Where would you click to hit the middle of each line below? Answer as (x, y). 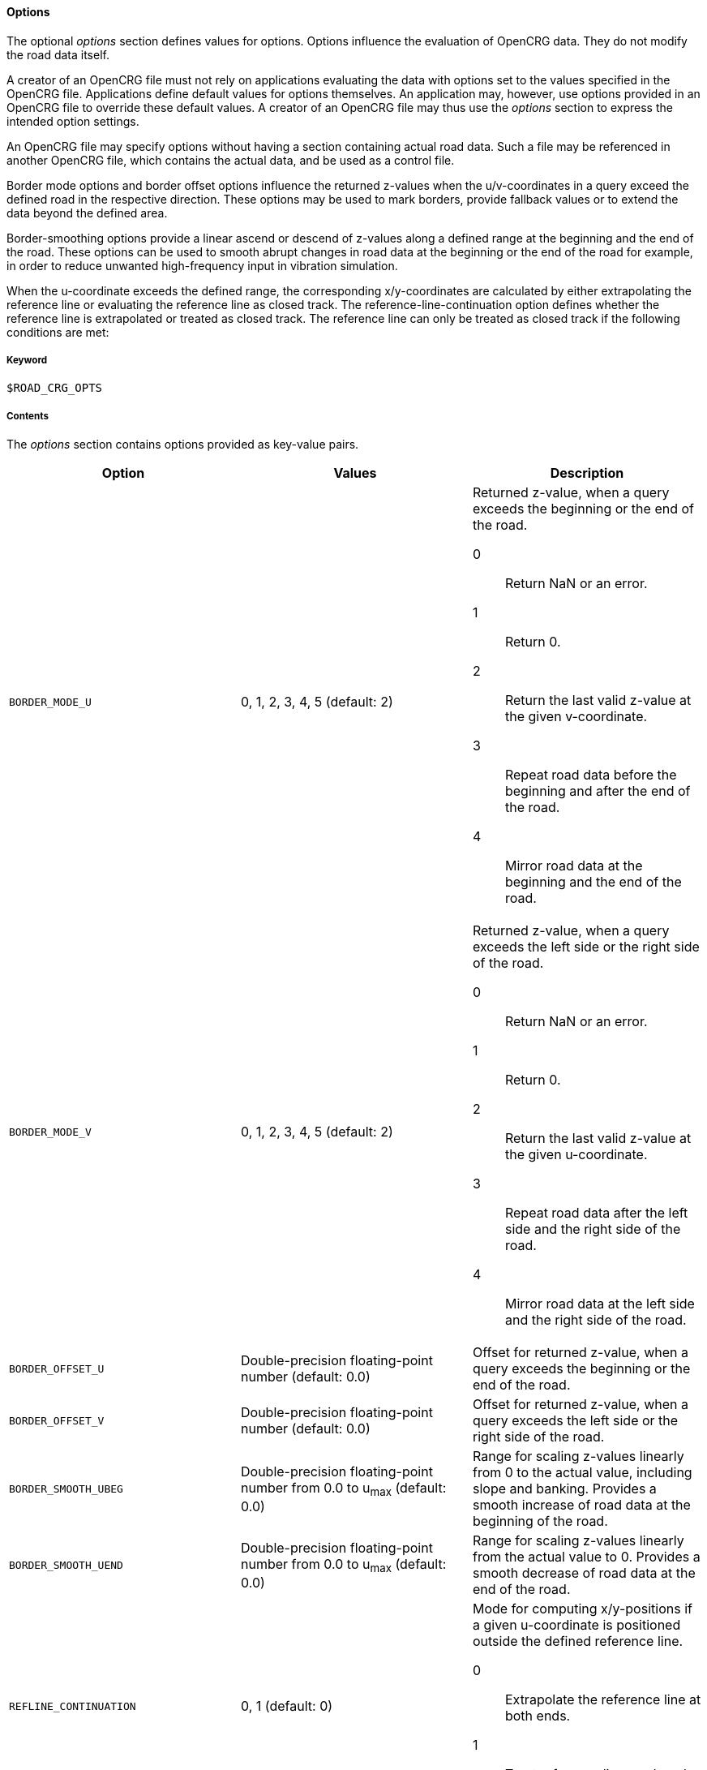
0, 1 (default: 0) (287, 1706)
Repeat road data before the (591, 775)
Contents (28, 416)
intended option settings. (73, 121)
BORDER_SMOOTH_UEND (66, 1565)
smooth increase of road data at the (581, 1505)
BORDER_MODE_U (50, 702)
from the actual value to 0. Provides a (586, 1557)
